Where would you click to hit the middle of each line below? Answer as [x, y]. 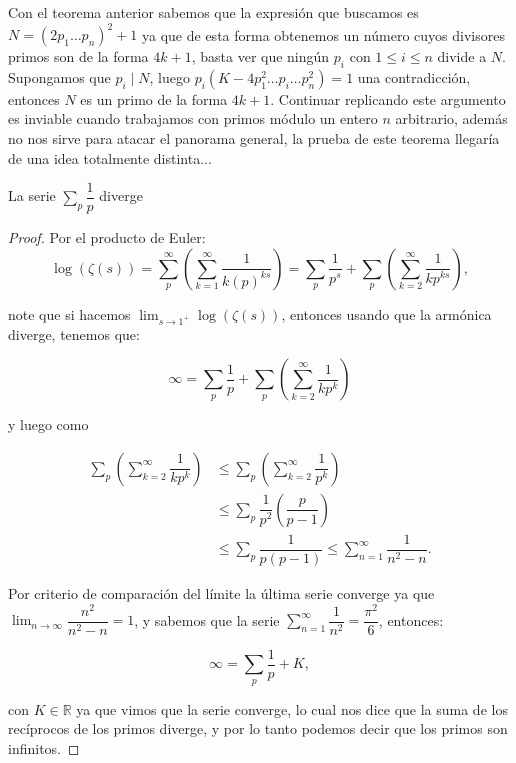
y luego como [48, 424]
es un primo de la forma [154, 98]
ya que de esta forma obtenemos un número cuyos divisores [323, 34]
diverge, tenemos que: [74, 333]
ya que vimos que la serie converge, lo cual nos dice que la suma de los [292, 708]
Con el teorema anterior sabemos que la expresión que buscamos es [213, 12]
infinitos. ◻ [44, 747]
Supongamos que [59, 76]
